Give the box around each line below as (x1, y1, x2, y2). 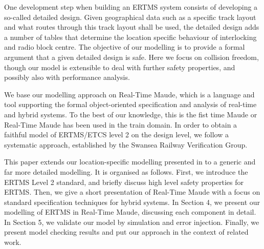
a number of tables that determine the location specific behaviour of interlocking (4, 31, 257, 42)
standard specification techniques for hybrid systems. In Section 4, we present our (4, 196, 260, 207)
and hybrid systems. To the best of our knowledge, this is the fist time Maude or (4, 109, 257, 119)
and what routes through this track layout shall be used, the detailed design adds (4, 22, 259, 32)
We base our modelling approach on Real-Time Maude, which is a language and (4, 89, 255, 99)
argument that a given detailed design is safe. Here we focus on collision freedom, (4, 51, 259, 62)
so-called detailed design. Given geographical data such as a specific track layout (4, 11, 256, 22)
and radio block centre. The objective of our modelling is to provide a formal (4, 42, 245, 52)
